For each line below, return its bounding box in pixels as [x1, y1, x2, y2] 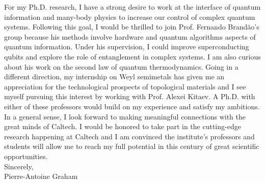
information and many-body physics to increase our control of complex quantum [4, 11, 255, 22]
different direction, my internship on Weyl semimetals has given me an [4, 71, 225, 82]
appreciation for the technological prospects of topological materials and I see [4, 81, 246, 91]
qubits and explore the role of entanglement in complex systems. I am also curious [4, 51, 261, 62]
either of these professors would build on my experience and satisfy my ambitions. [4, 101, 260, 111]
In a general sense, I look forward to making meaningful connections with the [4, 111, 246, 121]
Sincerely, [4, 161, 34, 171]
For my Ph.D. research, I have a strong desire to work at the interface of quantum [4, 2, 261, 12]
